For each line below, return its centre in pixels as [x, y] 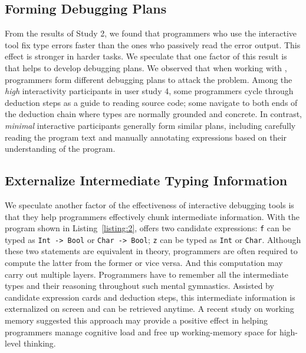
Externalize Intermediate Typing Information [146, 180]
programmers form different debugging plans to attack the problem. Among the [149, 79]
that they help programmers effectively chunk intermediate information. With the [152, 216]
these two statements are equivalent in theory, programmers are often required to [151, 251]
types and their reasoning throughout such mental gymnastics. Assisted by [139, 286]
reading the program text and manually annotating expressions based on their [146, 137]
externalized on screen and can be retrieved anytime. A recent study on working [149, 309]
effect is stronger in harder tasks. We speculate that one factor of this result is [146, 56]
